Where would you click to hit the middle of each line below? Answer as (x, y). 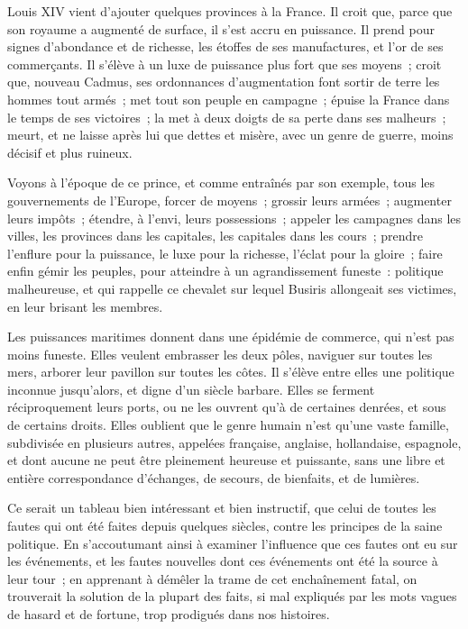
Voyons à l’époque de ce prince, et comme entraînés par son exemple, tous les (221, 182)
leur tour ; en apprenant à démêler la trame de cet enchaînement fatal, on (212, 578)
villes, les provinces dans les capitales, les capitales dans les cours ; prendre (216, 236)
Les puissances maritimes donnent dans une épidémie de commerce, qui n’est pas (231, 337)
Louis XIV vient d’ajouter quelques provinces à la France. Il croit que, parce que (230, 11)
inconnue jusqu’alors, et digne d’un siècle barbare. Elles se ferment (191, 389)
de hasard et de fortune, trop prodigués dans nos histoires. (169, 614)
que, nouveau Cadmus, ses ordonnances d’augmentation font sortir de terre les (224, 82)
